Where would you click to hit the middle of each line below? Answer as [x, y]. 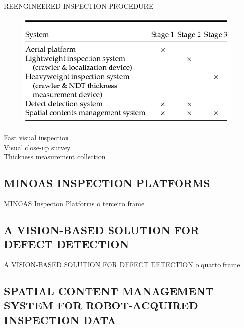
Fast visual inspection [36, 137]
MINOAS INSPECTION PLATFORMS [107, 183]
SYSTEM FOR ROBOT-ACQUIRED [101, 305]
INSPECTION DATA [60, 319]
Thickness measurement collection [55, 157]
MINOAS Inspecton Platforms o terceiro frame [74, 203]
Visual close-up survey [37, 147]
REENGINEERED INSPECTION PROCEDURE [79, 6]
